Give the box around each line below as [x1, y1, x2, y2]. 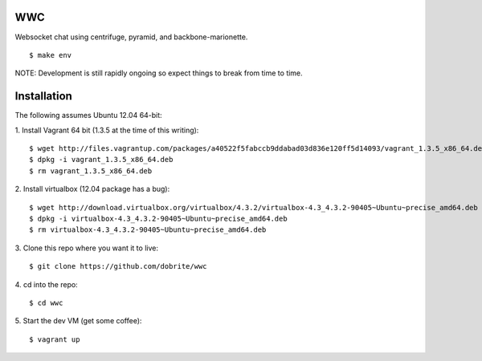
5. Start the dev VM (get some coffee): [14, 316, 142, 326]
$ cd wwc [29, 298, 63, 307]
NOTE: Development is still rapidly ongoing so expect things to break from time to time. [14, 68, 303, 78]
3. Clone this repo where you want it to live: [14, 243, 158, 253]
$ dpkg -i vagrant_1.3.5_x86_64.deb [29, 155, 174, 164]
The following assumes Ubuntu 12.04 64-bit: [14, 111, 162, 120]
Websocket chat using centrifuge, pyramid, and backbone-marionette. [14, 32, 248, 42]
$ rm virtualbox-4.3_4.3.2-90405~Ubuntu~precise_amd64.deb [29, 225, 267, 234]
